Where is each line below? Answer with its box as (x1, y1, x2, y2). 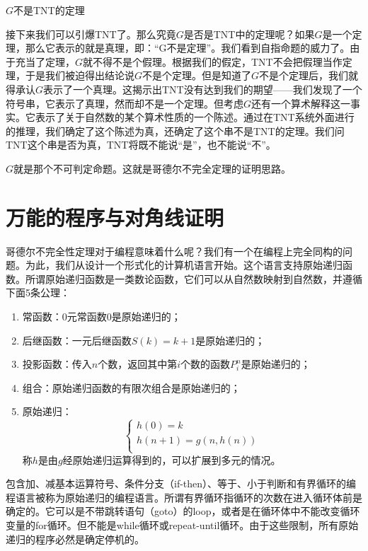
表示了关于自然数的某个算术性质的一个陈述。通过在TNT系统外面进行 (35, 110, 355, 124)
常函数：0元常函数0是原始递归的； (22, 309, 181, 324)
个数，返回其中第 (98, 356, 178, 371)
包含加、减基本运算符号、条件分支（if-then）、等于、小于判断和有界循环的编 (6, 476, 357, 491)
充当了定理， (15, 54, 75, 69)
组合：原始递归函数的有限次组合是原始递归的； (22, 380, 241, 395)
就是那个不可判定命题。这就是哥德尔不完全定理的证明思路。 (13, 161, 292, 175)
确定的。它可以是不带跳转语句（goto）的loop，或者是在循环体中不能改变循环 (6, 504, 360, 518)
